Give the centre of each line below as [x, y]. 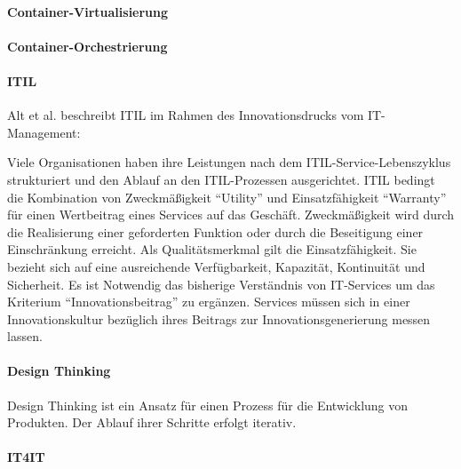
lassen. [25, 336]
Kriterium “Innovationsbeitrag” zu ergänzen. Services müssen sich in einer [209, 302]
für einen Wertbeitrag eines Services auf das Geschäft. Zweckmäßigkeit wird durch [231, 215]
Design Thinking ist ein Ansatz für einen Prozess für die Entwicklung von [208, 405]
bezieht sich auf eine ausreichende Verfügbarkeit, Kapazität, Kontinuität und [216, 266]
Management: [44, 132]
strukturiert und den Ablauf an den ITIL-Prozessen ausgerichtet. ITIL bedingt [221, 179]
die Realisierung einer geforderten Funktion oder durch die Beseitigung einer [215, 231]
